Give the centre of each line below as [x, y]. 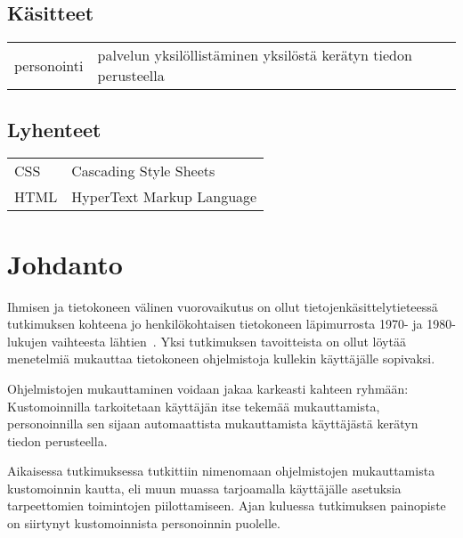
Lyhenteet [54, 129]
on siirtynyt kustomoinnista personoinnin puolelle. [144, 523]
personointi [49, 65]
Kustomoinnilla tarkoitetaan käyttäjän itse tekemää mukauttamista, [194, 406]
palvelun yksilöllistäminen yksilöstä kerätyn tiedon [255, 55]
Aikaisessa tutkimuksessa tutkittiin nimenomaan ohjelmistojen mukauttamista [221, 471]
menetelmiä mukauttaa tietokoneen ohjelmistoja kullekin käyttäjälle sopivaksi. [221, 359]
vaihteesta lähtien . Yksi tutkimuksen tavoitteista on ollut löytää [228, 341]
